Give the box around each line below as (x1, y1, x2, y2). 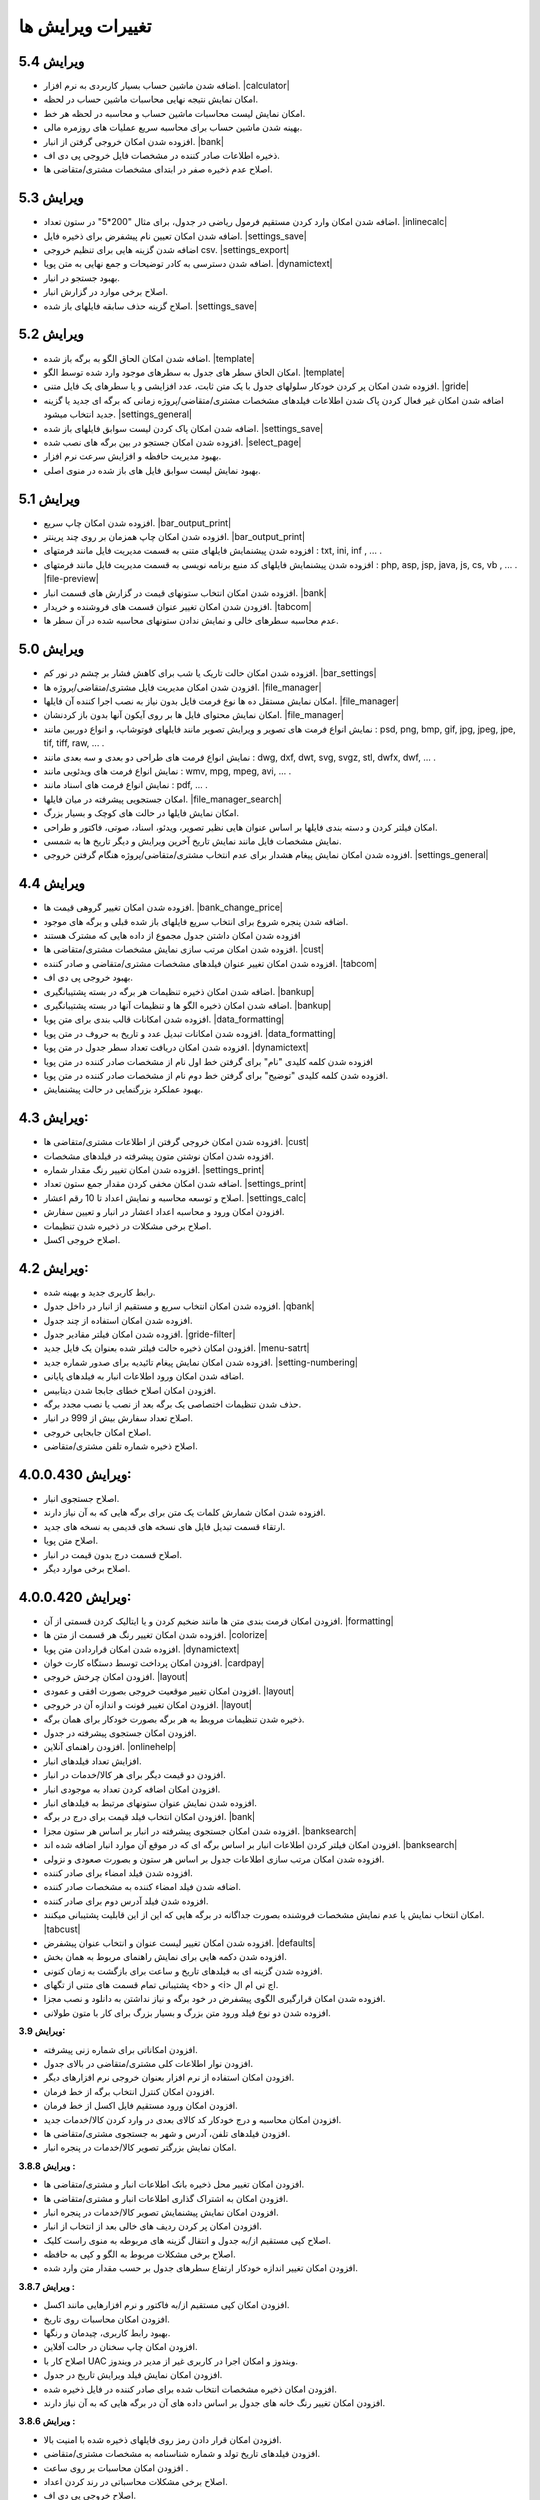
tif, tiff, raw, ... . (43, 737, 105, 749)
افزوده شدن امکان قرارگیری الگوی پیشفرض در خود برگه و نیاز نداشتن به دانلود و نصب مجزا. (43, 1993, 386, 2005)
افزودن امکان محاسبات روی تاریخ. (43, 2313, 170, 2325)
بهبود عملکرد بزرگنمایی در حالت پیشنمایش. (43, 1083, 204, 1095)
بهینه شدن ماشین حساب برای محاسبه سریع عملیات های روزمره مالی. (43, 121, 303, 134)
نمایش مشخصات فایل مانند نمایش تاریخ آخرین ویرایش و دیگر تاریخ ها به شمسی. (43, 835, 342, 847)
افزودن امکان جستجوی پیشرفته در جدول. (43, 1727, 197, 1739)
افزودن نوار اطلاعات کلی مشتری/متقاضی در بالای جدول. (43, 2058, 254, 2070)
